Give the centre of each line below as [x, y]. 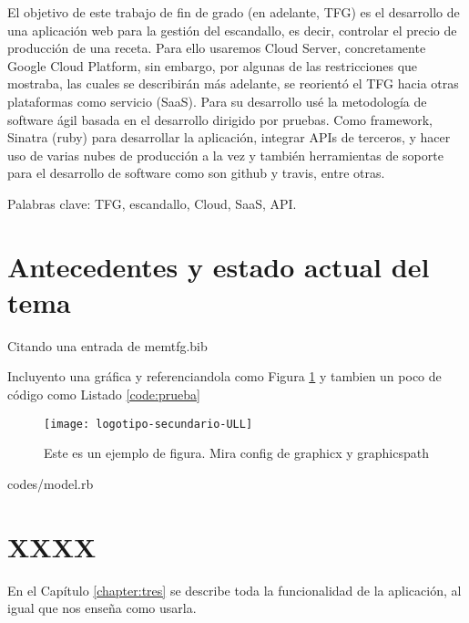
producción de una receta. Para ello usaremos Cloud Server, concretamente [217, 48]
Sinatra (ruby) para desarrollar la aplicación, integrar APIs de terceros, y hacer [229, 137]
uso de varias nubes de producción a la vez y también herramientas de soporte [225, 155]
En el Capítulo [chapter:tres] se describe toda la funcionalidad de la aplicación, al [234, 590]
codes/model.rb [51, 483]
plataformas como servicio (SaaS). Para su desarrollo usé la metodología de [217, 101]
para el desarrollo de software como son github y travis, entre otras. [196, 173]
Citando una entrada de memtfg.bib [107, 345]
